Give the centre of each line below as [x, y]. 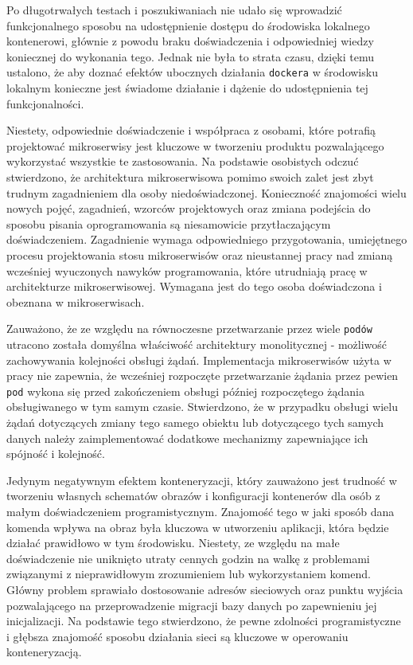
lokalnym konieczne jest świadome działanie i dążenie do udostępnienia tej [187, 88]
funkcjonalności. [45, 103]
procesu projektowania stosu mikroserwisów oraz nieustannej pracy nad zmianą [200, 254]
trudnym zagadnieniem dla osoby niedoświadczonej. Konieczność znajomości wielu [206, 192]
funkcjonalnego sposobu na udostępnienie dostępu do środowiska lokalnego [188, 25]
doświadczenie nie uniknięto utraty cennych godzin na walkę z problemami [188, 558]
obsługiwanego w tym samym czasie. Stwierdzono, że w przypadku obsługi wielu [202, 407]
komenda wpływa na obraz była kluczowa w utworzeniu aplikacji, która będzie [198, 527]
